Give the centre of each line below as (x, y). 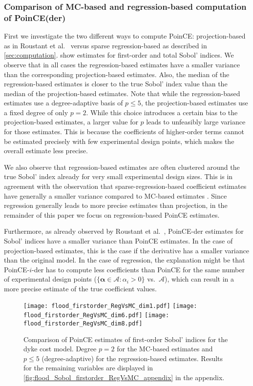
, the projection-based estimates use (194, 103)
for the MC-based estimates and (165, 349)
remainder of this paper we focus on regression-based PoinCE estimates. (112, 214)
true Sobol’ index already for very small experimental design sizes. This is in (118, 176)
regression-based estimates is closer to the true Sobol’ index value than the (116, 84)
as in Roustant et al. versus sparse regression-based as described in (105, 45)
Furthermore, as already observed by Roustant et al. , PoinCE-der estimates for (124, 231)
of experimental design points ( (50, 279)
